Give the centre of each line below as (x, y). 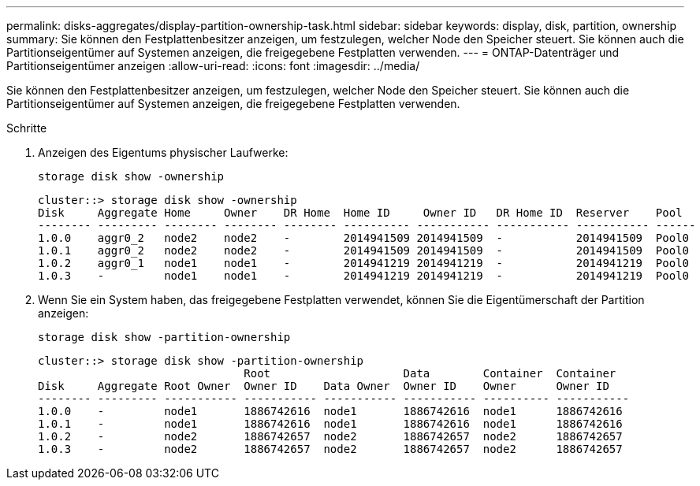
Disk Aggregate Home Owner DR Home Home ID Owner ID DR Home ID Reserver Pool (360, 213)
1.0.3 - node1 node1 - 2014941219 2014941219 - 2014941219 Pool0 (364, 276)
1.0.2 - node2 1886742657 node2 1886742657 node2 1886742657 (330, 436)
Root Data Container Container (430, 373)
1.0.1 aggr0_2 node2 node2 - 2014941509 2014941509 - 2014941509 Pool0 (364, 250)
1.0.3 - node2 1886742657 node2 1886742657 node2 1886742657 (330, 449)
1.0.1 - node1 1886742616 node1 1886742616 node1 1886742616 (330, 424)
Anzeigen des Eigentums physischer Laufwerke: (163, 152)
